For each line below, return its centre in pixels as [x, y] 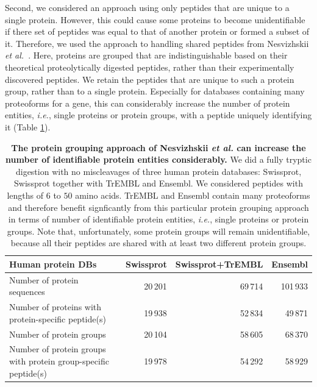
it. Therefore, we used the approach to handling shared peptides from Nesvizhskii [157, 43]
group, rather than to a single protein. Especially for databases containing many [155, 91]
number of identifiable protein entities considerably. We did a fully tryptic [158, 159]
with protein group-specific [59, 361]
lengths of [25, 195]
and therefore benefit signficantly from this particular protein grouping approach [158, 207]
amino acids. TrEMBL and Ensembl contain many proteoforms [193, 195]
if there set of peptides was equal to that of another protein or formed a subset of [157, 31]
